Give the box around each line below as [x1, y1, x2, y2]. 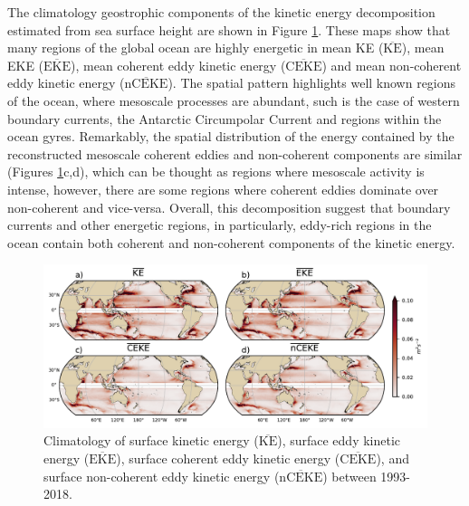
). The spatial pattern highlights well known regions [167, 73, 456, 92]
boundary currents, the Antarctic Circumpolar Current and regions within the [7, 109, 442, 128]
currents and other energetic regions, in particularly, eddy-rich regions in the [7, 215, 432, 234]
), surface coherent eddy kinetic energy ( [116, 449, 340, 468]
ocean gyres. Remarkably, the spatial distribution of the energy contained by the [7, 127, 455, 146]
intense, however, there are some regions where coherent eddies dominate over [7, 179, 439, 198]
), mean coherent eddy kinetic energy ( [71, 55, 286, 74]
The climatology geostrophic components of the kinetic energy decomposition [7, 3, 435, 21]
